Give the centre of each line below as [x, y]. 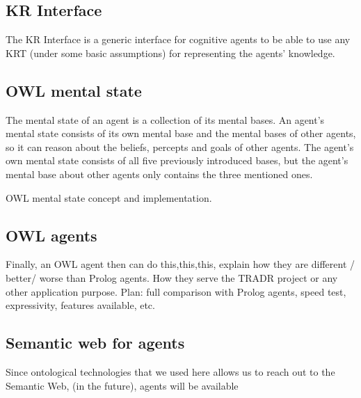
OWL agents [51, 235]
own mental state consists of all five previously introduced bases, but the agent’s [177, 160]
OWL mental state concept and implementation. [109, 197]
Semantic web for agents [95, 343]
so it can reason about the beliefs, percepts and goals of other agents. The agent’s [180, 146]
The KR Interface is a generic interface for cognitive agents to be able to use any [178, 39]
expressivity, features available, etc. [80, 305]
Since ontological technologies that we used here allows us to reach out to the [170, 371]
